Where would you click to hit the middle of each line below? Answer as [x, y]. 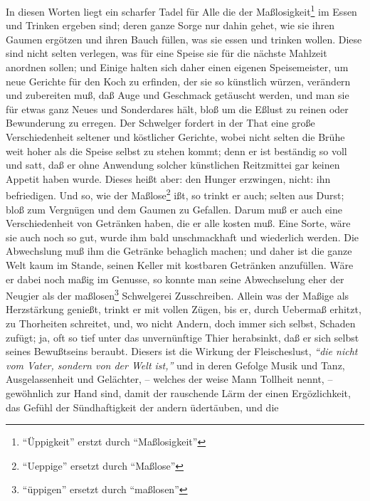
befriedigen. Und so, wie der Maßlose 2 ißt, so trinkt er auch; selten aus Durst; [175, 194]
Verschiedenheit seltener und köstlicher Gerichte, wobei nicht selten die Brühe [175, 137]
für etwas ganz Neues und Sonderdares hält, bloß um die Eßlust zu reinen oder [177, 109]
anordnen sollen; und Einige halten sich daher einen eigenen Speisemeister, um [177, 67]
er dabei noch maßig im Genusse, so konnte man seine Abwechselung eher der [175, 279]
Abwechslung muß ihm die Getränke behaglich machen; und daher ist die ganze [179, 251]
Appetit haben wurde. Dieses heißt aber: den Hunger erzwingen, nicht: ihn [168, 178]
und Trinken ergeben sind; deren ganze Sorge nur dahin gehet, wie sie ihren [170, 25]
